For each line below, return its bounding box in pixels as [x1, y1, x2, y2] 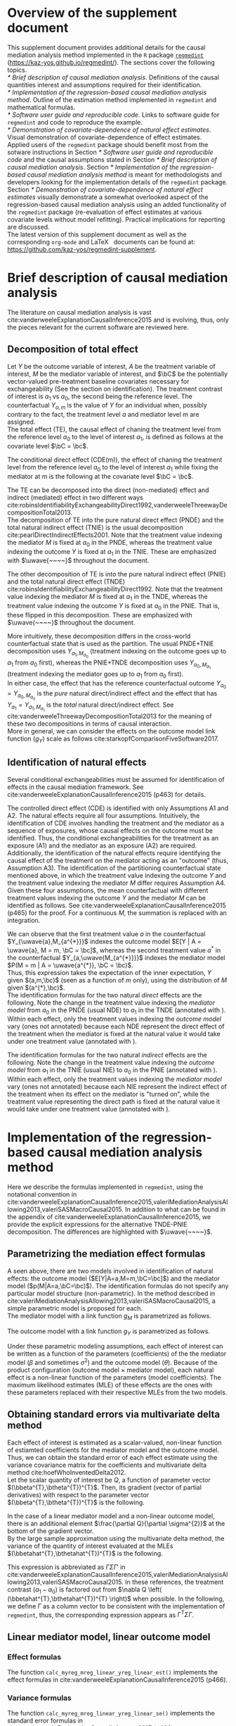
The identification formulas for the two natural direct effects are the [7, 990, 202, 999]
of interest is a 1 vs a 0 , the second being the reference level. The [7, 392, 193, 402]
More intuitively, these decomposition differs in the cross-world [7, 632, 191, 641]
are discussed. [7, 222, 51, 231]
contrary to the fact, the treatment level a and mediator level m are [7, 410, 199, 419]
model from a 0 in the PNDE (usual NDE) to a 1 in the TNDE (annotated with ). [7, 1005, 226, 1016]
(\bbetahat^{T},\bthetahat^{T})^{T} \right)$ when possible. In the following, [7, 1594, 225, 1603]
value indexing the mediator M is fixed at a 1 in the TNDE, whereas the [7, 593, 209, 603]
